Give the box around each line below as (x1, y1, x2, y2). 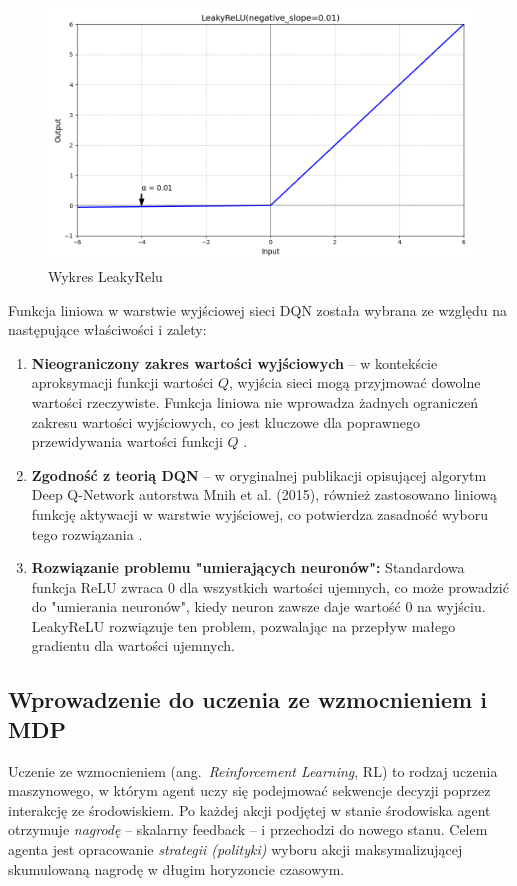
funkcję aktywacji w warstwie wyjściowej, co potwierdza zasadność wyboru (31, 503, 488, 524)
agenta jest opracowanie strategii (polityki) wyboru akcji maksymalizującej (8, 839, 463, 860)
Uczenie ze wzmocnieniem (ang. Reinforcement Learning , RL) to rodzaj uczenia (8, 760, 498, 781)
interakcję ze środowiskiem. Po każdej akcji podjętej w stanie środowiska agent (8, 799, 491, 820)
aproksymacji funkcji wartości (31, 372, 214, 393)
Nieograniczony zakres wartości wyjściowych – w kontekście (31, 352, 438, 373)
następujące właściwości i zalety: (8, 319, 207, 340)
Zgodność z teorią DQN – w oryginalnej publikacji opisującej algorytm (31, 464, 487, 485)
